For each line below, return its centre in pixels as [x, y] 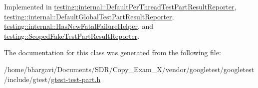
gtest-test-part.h [76, 79]
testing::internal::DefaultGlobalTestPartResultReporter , [89, 16]
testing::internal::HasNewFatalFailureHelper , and [79, 26]
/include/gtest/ [28, 79]
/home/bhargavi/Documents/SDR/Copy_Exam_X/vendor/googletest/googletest [129, 69]
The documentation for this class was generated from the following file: [113, 52]
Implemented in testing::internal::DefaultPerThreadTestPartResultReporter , [120, 6]
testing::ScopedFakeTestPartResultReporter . [72, 36]
